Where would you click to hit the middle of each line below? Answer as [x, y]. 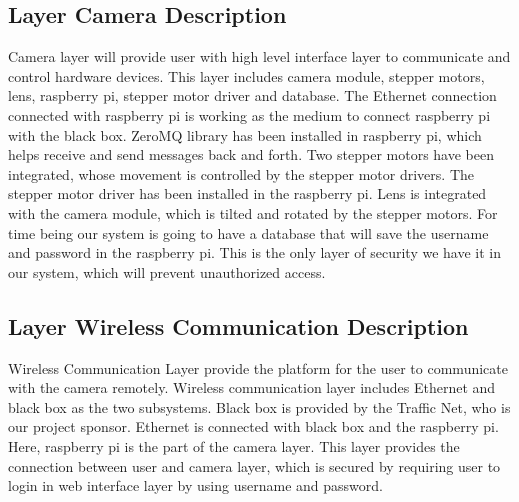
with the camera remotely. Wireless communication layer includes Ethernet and [252, 387]
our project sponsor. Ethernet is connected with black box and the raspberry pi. [253, 426]
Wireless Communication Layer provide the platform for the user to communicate [258, 367]
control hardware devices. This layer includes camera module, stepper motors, [246, 75]
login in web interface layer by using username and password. [195, 485]
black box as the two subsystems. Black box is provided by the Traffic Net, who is [259, 406]
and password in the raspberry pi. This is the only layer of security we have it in [255, 252]
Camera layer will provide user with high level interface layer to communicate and [259, 56]
